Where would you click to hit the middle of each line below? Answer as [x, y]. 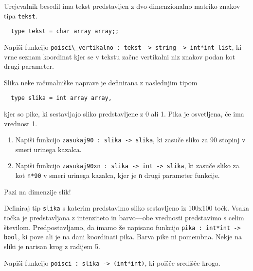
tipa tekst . [21, 15]
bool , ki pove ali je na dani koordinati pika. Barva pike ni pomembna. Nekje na [123, 237]
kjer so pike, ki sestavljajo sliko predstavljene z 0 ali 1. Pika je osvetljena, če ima [124, 114]
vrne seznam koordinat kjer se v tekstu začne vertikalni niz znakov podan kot [120, 56]
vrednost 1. [21, 123]
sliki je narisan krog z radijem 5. [52, 246]
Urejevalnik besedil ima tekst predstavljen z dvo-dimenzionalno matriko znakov [122, 6]
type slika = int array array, [61, 98]
